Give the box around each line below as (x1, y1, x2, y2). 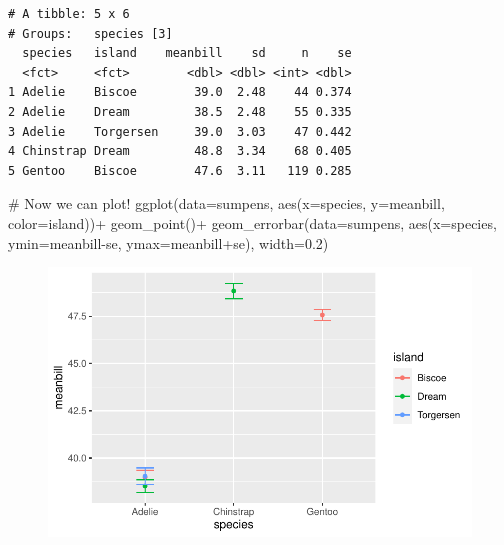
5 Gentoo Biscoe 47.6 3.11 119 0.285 (8, 163, 352, 178)
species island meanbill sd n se (22, 46, 352, 61)
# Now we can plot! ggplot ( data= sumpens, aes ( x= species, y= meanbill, (8, 193, 445, 214)
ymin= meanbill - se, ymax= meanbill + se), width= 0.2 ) (8, 232, 329, 253)
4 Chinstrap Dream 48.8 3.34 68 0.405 (8, 144, 352, 159)
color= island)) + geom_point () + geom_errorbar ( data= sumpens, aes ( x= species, (8, 212, 497, 233)
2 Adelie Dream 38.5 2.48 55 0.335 (8, 104, 352, 119)
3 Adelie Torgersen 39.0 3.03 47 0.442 (8, 124, 352, 139)
